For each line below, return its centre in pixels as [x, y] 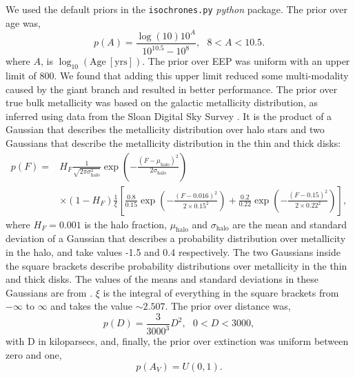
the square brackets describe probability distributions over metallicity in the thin [176, 265]
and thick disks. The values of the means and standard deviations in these [162, 279]
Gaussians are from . [49, 292]
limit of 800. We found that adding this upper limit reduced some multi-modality [177, 75]
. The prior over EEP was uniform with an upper [246, 61]
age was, [23, 22]
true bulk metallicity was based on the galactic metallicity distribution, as [162, 102]
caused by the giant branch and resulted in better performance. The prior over [172, 89]
